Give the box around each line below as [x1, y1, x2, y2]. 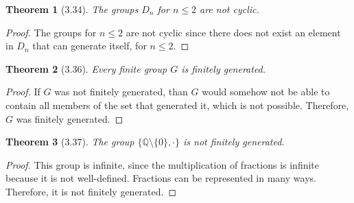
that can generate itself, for [32, 38, 147, 53]
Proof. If [5, 84, 40, 99]
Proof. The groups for [5, 25, 97, 39]
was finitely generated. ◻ [16, 111, 123, 126]
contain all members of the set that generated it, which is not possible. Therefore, [5, 97, 349, 112]
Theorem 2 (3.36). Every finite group [5, 61, 167, 75]
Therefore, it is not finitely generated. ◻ [5, 184, 177, 198]
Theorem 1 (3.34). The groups [5, 2, 139, 16]
